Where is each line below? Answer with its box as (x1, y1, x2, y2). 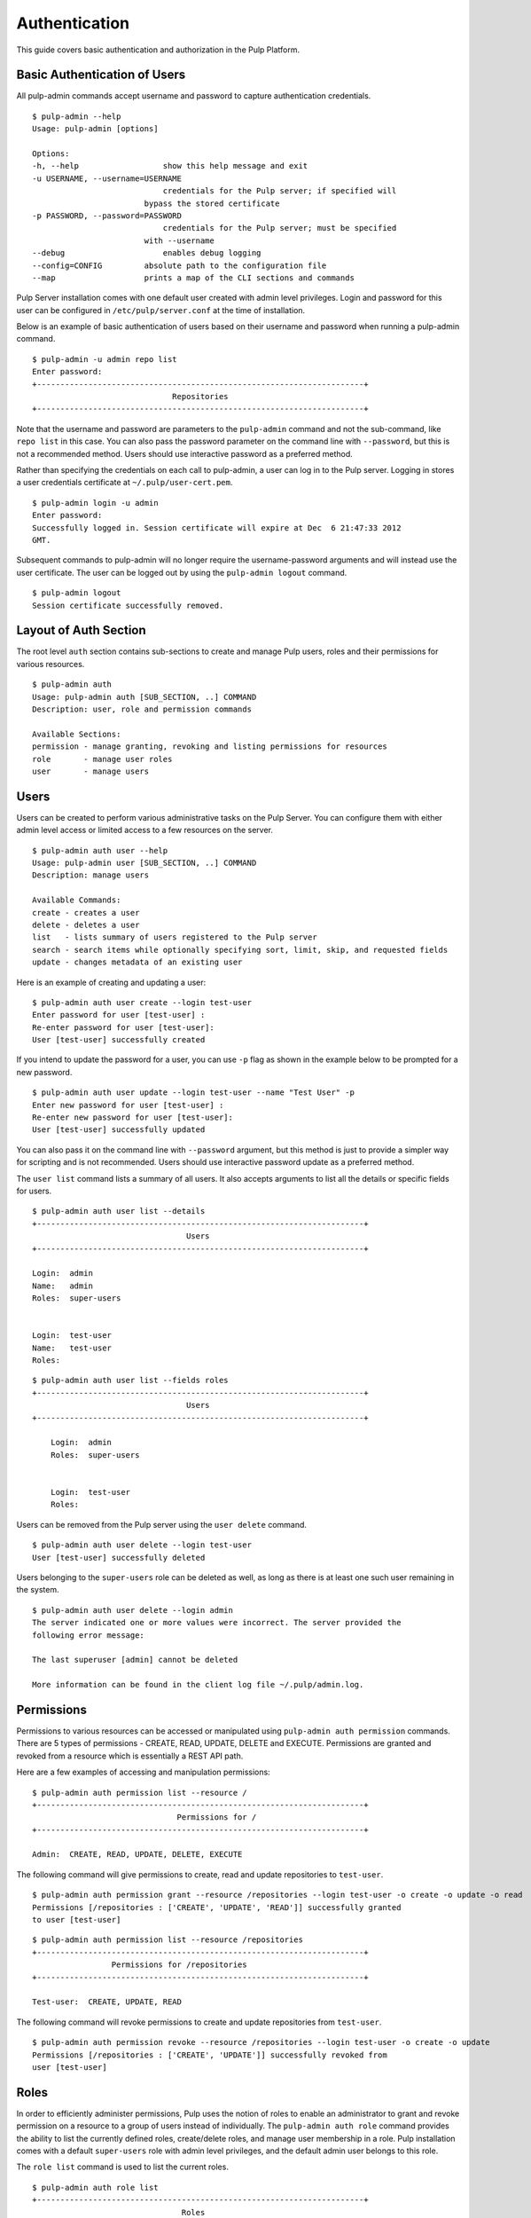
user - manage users (32, 766, 150, 776)
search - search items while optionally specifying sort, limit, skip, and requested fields (32, 945, 449, 955)
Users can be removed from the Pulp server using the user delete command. (16, 1519, 308, 1530)
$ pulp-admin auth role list (32, 2183, 159, 2192)
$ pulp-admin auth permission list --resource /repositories (32, 1935, 303, 1945)
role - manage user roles (32, 754, 173, 764)
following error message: (32, 1630, 145, 1640)
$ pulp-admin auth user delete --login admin (32, 1605, 234, 1615)
